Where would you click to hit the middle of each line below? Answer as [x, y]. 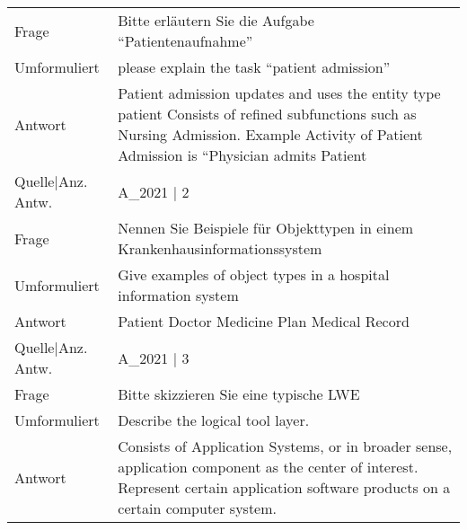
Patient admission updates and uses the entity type [279, 93]
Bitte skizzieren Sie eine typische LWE [239, 394]
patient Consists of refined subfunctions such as [267, 114]
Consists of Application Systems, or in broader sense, [285, 446]
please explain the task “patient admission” [254, 67]
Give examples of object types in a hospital [254, 274]
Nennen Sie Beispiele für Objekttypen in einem [266, 228]
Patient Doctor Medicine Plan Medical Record [264, 321]
